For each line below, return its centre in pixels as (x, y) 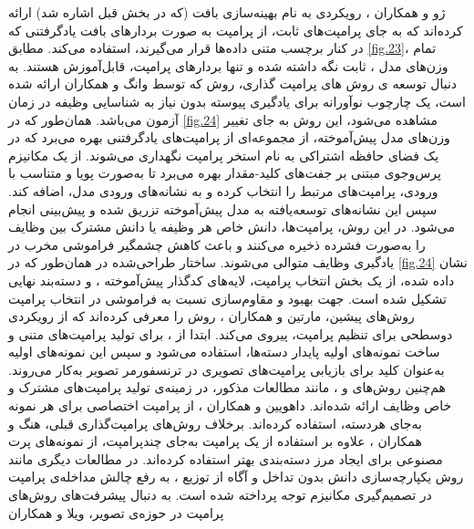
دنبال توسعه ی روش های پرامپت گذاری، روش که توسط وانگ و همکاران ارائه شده (233, 83)
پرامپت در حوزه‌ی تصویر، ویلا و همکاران (116, 512)
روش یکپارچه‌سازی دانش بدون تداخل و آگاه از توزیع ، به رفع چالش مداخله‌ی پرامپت (236, 477)
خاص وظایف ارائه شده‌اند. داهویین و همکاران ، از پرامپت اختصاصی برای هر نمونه (230, 405)
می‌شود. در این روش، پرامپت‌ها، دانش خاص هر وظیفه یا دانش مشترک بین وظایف (232, 227)
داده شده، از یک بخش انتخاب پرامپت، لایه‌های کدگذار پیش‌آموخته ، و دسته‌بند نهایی (232, 280)
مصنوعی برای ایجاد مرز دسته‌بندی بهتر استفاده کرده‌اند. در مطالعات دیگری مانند (226, 458)
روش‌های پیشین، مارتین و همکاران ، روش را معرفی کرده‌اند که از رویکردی (211, 316)
